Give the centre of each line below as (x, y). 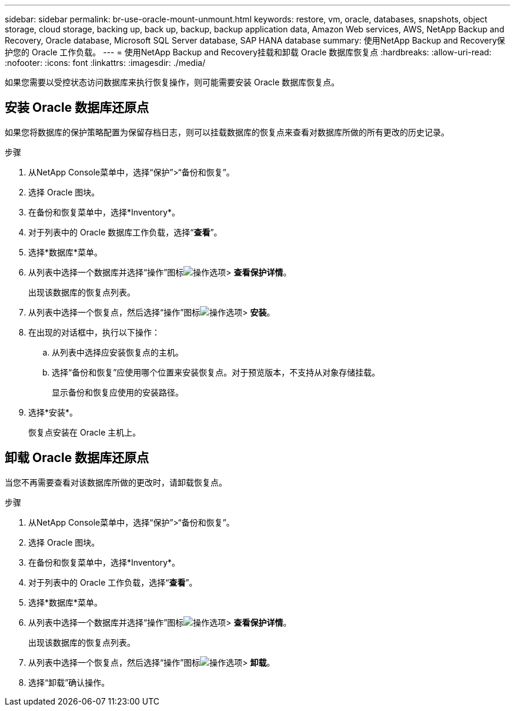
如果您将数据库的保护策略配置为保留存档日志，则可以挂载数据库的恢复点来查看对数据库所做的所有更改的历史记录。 (227, 132)
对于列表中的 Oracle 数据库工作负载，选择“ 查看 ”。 (125, 232)
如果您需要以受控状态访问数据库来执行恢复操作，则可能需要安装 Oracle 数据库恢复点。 (172, 82)
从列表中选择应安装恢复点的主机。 (118, 352)
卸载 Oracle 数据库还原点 (77, 458)
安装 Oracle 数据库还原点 (77, 108)
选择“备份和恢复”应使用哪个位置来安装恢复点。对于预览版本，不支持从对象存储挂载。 (216, 372)
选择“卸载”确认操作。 (69, 682)
